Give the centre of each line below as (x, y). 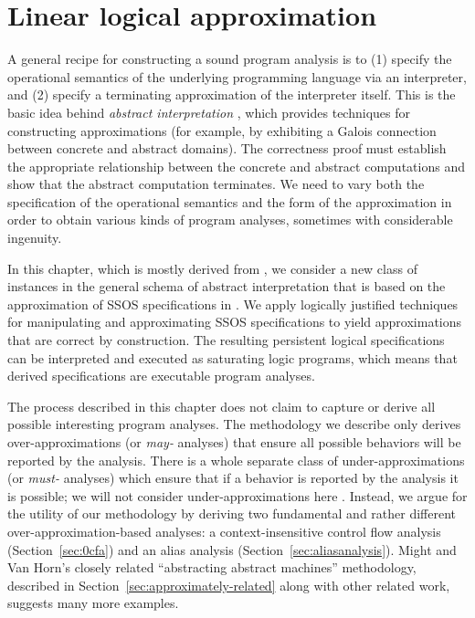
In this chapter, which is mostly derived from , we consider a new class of (212, 268)
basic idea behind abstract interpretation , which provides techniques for (209, 112)
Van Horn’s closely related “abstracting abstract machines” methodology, (212, 567)
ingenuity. (35, 238)
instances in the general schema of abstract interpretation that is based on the (227, 286)
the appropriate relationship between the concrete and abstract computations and (236, 166)
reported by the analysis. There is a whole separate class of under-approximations (236, 460)
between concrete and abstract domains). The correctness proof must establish (227, 148)
